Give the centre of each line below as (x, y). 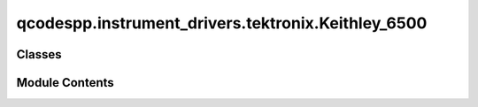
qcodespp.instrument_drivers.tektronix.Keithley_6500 (222, 23)
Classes (39, 54)
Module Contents (65, 83)
